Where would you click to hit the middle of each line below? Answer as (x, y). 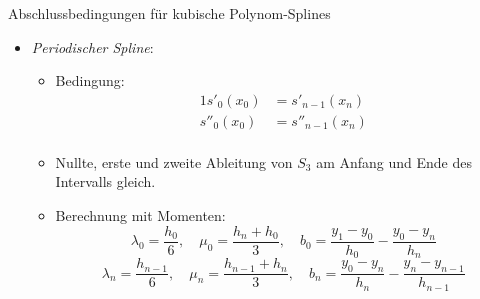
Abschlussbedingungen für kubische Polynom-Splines (169, 13)
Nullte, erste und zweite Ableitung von (174, 161)
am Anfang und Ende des (394, 161)
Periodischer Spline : (92, 46)
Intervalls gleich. (105, 181)
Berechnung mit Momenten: (140, 215)
